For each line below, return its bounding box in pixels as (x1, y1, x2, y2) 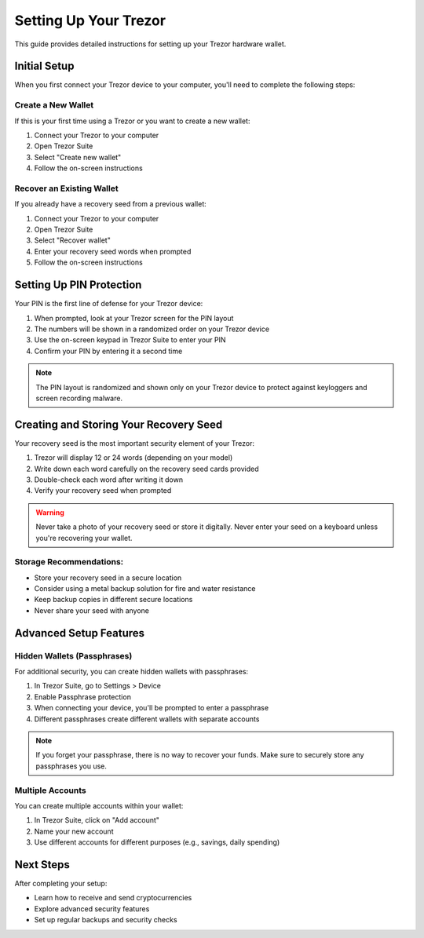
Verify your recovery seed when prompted (34, 486, 172, 495)
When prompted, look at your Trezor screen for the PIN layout (34, 313, 234, 323)
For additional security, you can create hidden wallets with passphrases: (14, 667, 249, 676)
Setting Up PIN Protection (14, 279, 142, 292)
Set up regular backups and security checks (34, 915, 177, 925)
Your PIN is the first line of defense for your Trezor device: (14, 299, 203, 308)
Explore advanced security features (34, 903, 150, 914)
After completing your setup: (14, 878, 108, 888)
